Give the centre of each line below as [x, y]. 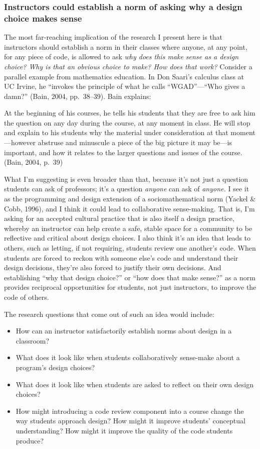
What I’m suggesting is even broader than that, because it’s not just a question [126, 179]
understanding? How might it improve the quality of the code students [124, 430]
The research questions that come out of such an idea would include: [109, 314]
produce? [30, 440]
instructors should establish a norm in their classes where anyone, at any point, [126, 46]
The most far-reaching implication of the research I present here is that [113, 37]
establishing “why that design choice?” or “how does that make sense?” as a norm [130, 277]
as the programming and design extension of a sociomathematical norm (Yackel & [130, 199]
